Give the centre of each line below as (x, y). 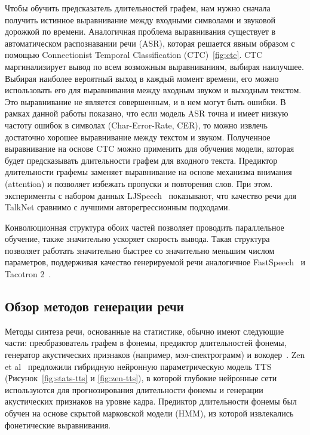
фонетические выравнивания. (58, 425)
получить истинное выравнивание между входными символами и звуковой (140, 19)
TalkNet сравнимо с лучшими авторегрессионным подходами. (118, 207)
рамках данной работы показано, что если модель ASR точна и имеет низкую (147, 113)
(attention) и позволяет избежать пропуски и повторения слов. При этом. (139, 183)
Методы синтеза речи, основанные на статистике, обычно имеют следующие (145, 331)
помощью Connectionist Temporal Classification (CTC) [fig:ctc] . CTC (134, 55)
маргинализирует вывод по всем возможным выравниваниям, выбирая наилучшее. (154, 66)
